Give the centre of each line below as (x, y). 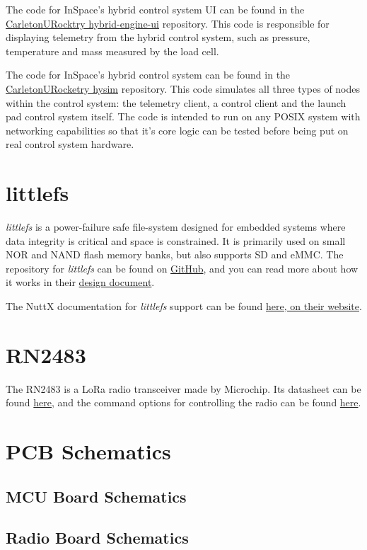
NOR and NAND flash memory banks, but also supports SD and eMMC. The (175, 254)
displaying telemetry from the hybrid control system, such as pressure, (158, 37)
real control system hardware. (70, 144)
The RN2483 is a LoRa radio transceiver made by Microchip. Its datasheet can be (183, 388)
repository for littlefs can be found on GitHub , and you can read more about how (182, 268)
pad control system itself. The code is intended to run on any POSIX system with (183, 116)
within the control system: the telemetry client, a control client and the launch (176, 102)
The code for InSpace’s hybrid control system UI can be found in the (155, 9)
